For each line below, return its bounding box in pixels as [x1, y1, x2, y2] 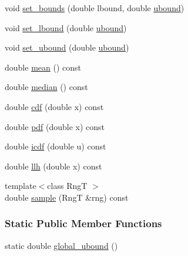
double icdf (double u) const [5, 140, 106, 152]
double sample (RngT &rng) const [5, 191, 129, 203]
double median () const [5, 81, 88, 93]
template [5, 179, 36, 192]
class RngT [47, 179, 88, 192]
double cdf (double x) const [5, 100, 104, 112]
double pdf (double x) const [5, 120, 105, 132]
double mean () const [5, 61, 81, 73]
